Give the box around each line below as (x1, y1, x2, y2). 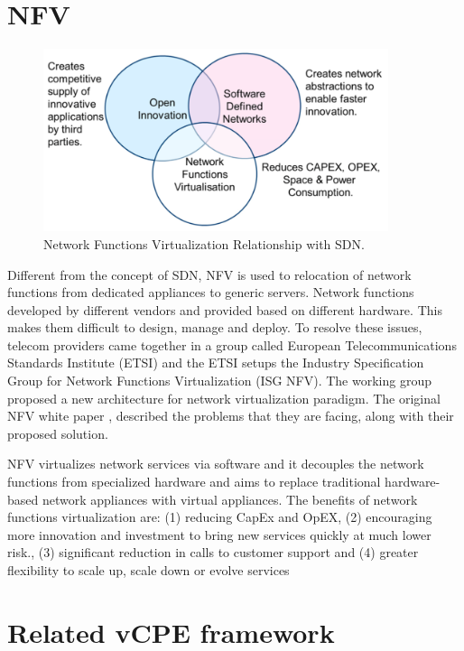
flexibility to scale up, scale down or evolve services (7, 561, 290, 579)
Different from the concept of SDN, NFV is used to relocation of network (7, 265, 412, 284)
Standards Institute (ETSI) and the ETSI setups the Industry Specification (7, 353, 424, 372)
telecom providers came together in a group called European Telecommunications (7, 335, 457, 354)
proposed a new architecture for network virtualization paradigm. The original (7, 388, 441, 407)
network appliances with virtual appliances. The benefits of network (42, 489, 418, 508)
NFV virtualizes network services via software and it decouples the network (7, 454, 424, 473)
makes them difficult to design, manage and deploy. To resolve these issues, (7, 318, 422, 337)
